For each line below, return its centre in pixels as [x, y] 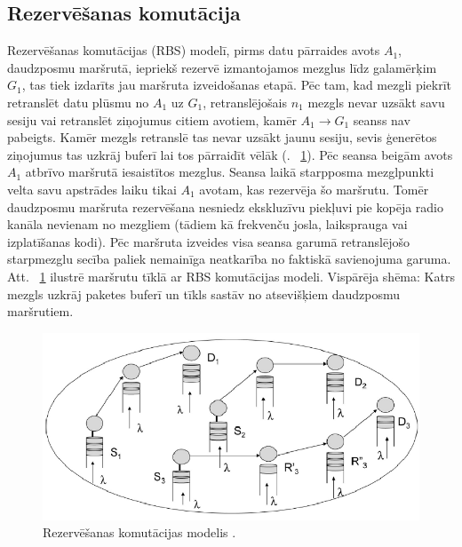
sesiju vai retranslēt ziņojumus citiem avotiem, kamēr [152, 119]
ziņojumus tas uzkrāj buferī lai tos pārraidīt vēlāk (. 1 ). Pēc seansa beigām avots [230, 154]
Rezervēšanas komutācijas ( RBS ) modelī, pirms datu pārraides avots [194, 50]
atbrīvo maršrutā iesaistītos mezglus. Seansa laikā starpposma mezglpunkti [230, 172]
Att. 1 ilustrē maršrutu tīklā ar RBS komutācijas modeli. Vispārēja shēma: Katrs [231, 276]
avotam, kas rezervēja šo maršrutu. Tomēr [314, 189]
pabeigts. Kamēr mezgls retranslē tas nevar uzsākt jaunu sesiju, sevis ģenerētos [222, 137]
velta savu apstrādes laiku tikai [92, 189]
